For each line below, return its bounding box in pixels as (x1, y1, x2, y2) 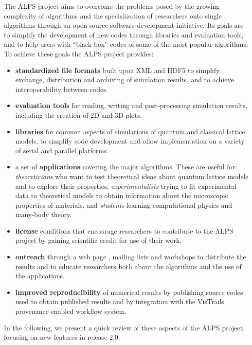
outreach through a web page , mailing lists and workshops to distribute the (15, 252, 246, 262)
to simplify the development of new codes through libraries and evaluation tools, (4, 29, 244, 39)
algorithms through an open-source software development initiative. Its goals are (4, 20, 244, 30)
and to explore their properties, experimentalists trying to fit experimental (15, 181, 236, 191)
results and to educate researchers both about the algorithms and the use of (15, 261, 242, 271)
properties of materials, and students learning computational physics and (15, 200, 233, 210)
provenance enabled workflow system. (15, 306, 127, 316)
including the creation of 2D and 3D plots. (15, 109, 142, 120)
